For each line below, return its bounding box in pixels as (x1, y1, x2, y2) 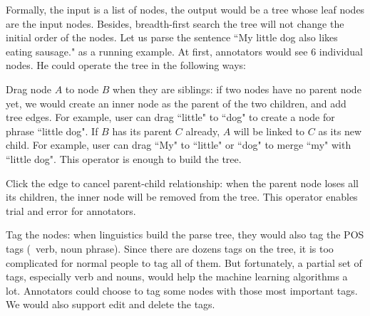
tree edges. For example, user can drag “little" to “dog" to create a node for (6, 110, 335, 125)
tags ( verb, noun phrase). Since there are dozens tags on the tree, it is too (6, 241, 334, 256)
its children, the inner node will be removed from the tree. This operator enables (6, 189, 358, 204)
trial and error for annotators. (6, 203, 136, 218)
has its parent (112, 123, 173, 138)
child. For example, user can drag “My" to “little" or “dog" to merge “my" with (6, 137, 351, 152)
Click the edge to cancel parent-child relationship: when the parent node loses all (6, 175, 359, 190)
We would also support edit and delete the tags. (6, 297, 215, 312)
